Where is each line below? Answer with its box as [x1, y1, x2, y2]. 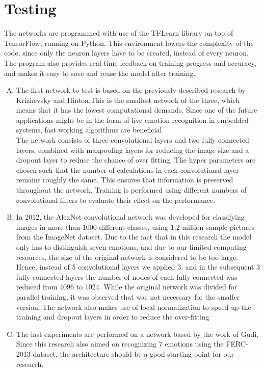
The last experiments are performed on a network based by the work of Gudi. [16, 328, 259, 339]
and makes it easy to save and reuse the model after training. [4, 67, 196, 78]
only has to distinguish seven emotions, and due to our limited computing [16, 242, 247, 252]
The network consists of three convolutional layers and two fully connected [16, 135, 249, 145]
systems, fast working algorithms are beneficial [16, 124, 162, 135]
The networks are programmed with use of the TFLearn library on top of [4, 28, 233, 38]
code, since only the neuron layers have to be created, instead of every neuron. [4, 47, 249, 58]
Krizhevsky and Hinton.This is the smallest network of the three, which [16, 94, 240, 105]
